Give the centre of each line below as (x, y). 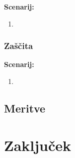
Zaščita (19, 46)
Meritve (25, 108)
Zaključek (38, 145)
